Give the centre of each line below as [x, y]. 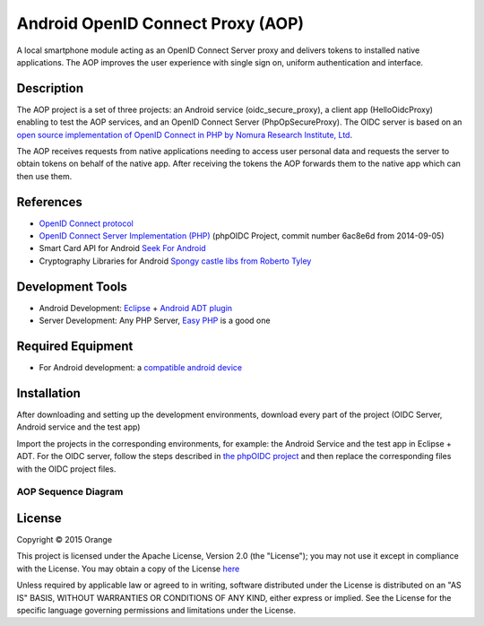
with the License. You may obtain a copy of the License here [128, 569]
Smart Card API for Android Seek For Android [122, 248]
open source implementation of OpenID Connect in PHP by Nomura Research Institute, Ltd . [185, 135]
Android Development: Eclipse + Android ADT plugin [136, 308]
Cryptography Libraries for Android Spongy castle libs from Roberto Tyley [175, 261]
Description [50, 88]
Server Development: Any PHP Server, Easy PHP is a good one [155, 321]
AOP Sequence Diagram [70, 491]
